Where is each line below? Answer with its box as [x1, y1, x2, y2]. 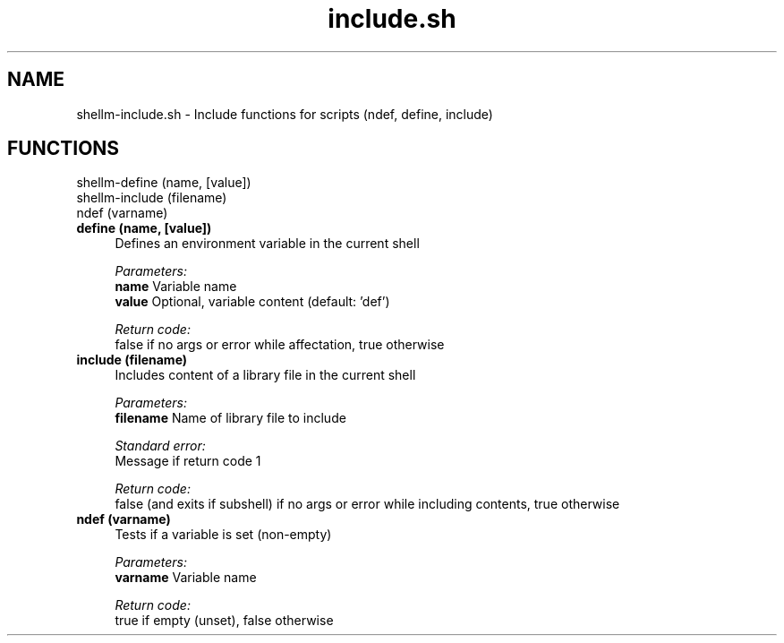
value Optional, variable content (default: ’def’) [115, 294, 390, 310]
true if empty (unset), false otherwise [115, 613, 334, 629]
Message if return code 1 [115, 453, 261, 469]
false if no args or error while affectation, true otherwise [115, 337, 445, 353]
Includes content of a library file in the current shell [115, 367, 416, 383]
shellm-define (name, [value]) [76, 175, 251, 191]
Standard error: [115, 438, 206, 454]
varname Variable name [115, 570, 257, 586]
